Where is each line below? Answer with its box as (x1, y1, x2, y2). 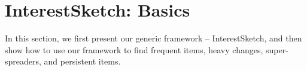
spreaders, (5, 55, 41, 67)
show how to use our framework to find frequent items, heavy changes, (5, 43, 263, 56)
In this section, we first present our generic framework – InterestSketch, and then (5, 32, 302, 44)
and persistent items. (44, 55, 121, 67)
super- (265, 43, 288, 56)
